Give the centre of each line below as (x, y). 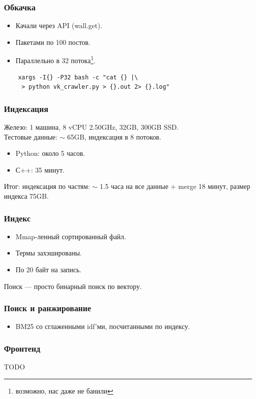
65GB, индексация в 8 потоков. (114, 136)
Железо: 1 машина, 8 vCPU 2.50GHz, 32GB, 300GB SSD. (91, 127)
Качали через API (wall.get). (59, 25)
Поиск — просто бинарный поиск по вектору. (73, 286)
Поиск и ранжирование (48, 308)
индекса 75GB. (26, 196)
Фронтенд (22, 348)
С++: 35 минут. (40, 169)
